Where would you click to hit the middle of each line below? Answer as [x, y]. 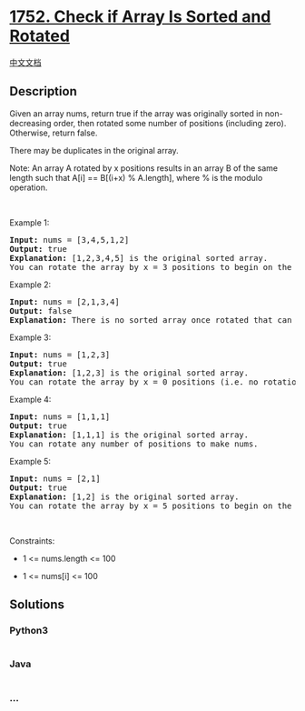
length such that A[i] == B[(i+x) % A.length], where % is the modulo [136, 177]
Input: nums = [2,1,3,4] [64, 301]
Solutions [37, 605]
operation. [29, 187]
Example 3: [30, 337]
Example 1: [30, 222]
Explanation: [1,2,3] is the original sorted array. [129, 373]
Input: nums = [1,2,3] [60, 355]
